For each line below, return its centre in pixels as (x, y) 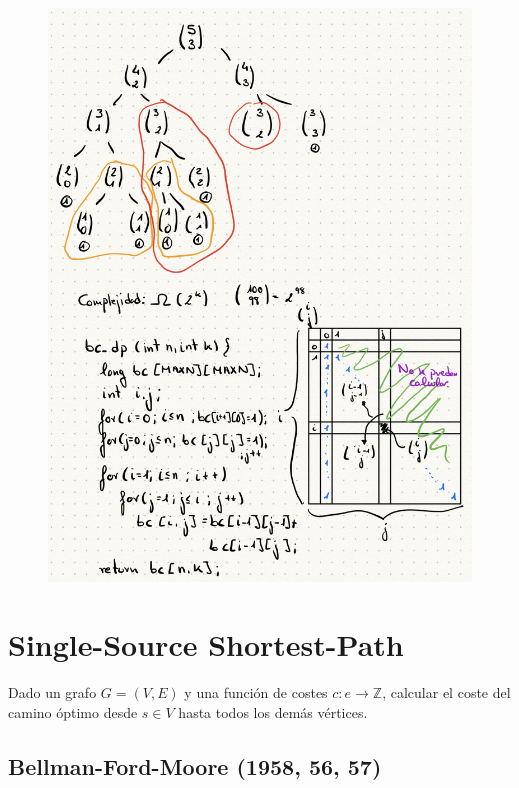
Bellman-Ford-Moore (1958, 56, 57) (195, 765)
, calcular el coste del (446, 692)
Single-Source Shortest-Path (206, 644)
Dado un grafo (52, 692)
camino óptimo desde (73, 711)
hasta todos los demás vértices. (273, 711)
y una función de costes (256, 692)
